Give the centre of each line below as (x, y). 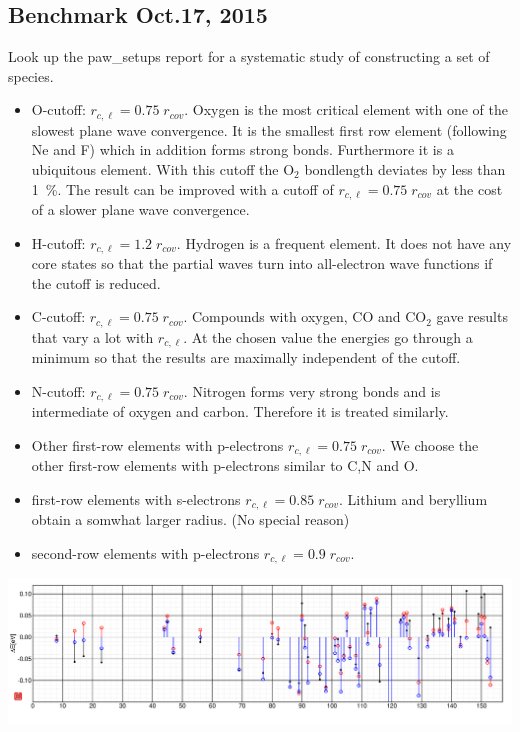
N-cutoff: (58, 390)
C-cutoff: (58, 316)
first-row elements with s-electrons (136, 498)
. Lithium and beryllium (413, 498)
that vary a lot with (92, 336)
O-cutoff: (58, 109)
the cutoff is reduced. (96, 282)
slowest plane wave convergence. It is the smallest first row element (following (269, 129)
